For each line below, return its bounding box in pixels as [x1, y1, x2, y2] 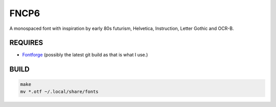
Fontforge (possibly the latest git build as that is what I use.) [22, 52, 148, 58]
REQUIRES [9, 39, 43, 47]
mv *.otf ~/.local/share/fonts [20, 89, 99, 94]
